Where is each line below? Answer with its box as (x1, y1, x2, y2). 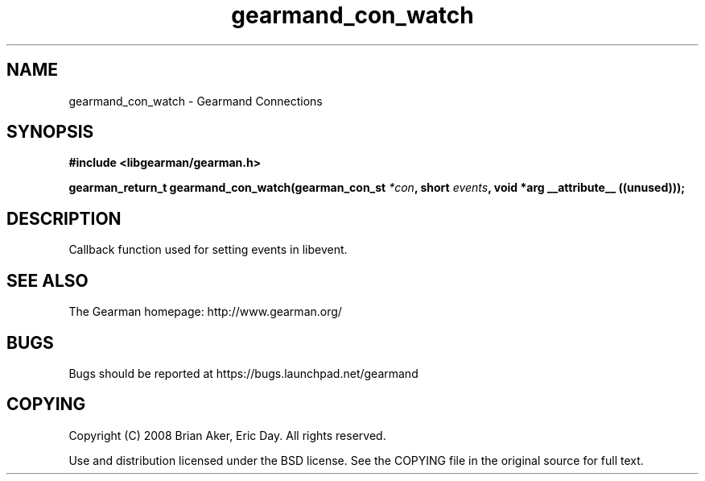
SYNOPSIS (6, 122, 94, 143)
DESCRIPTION (6, 208, 122, 229)
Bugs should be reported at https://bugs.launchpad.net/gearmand (68, 366, 418, 380)
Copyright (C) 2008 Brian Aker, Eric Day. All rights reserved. (68, 428, 386, 442)
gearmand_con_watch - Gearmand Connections (68, 93, 323, 108)
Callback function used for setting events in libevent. (68, 243, 348, 257)
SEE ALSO (6, 270, 89, 291)
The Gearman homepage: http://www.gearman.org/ (68, 305, 342, 319)
